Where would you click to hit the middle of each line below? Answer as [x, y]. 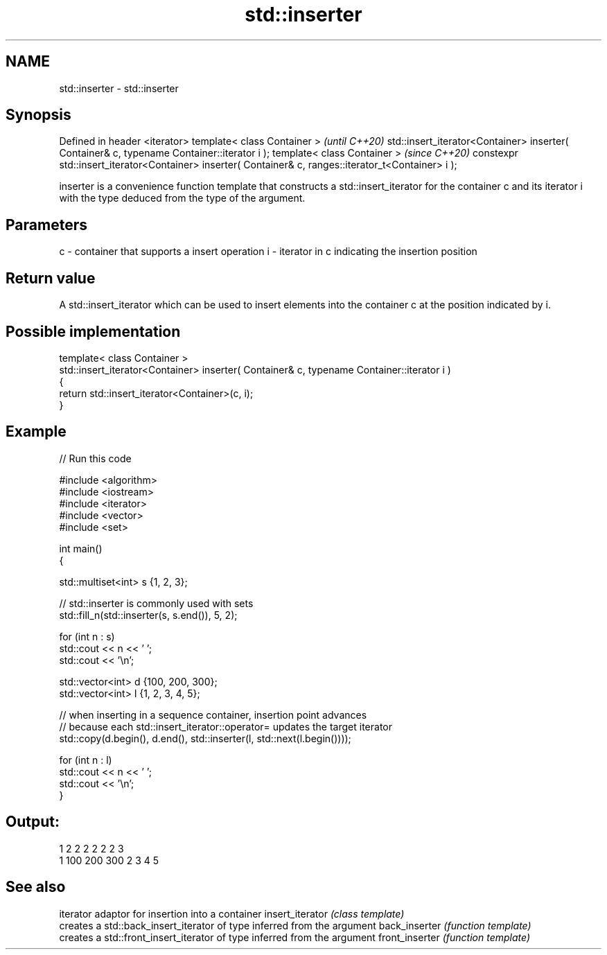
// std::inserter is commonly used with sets [156, 603]
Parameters [46, 225]
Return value [51, 278]
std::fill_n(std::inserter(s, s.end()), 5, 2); [148, 615]
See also [36, 887]
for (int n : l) [86, 760]
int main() [81, 548]
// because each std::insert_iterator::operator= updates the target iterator [226, 726]
